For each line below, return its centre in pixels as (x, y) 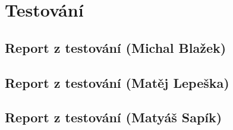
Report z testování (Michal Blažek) (116, 47)
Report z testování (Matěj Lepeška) (117, 82)
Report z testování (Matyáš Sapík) (114, 117)
